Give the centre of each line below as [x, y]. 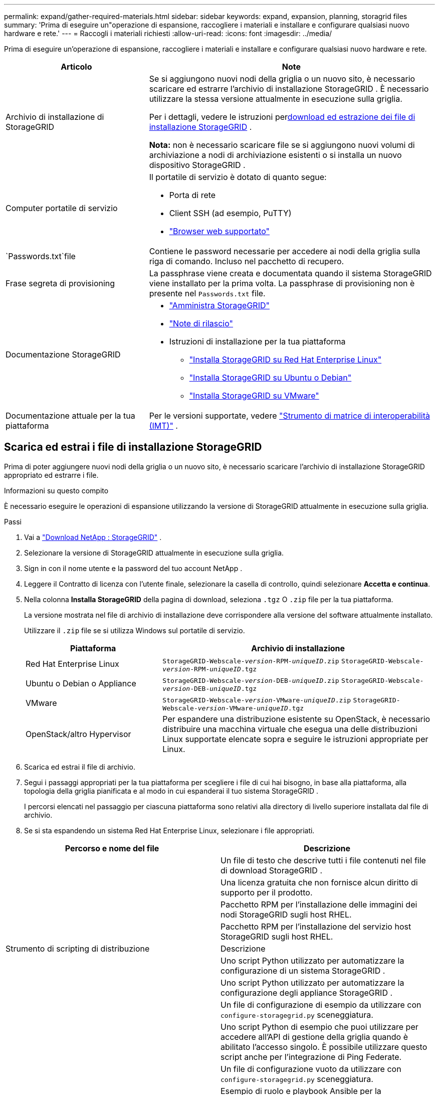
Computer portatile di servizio [62, 208]
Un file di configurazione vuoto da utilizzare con [311, 1069]
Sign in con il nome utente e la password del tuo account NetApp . [133, 568]
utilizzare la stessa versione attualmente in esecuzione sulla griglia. [276, 99]
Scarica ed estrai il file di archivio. [80, 767]
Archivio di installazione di [55, 117]
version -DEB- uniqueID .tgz [210, 688]
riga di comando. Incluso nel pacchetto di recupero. [247, 261]
